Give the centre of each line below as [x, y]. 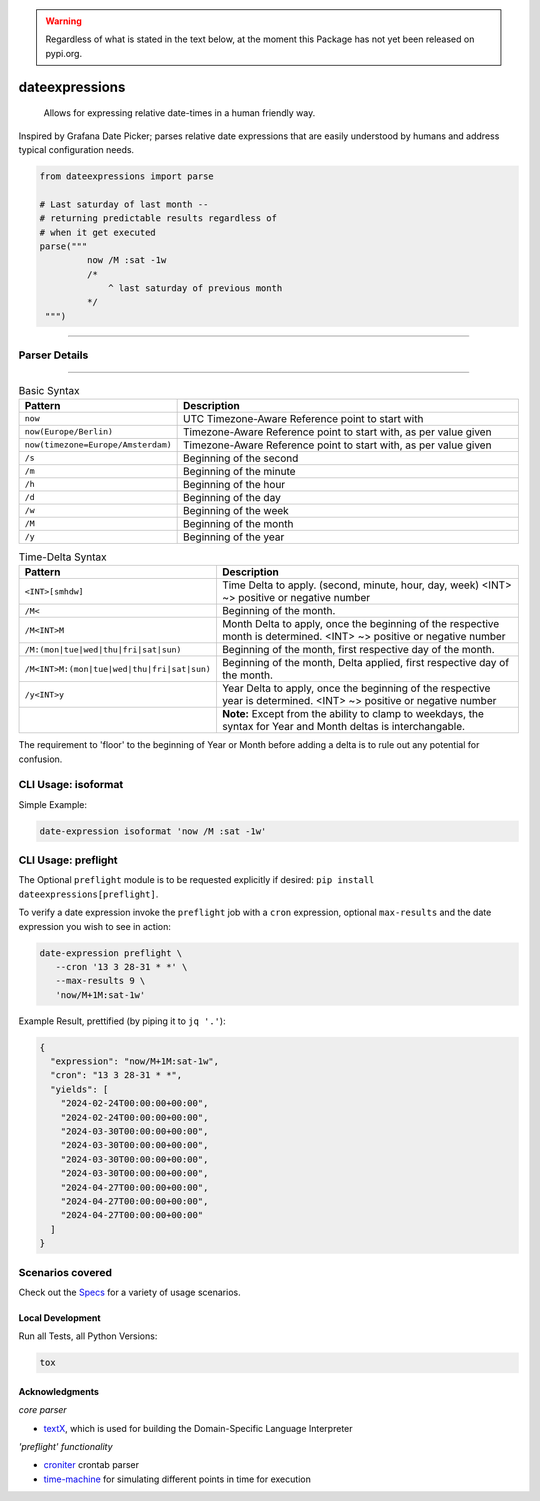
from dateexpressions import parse [126, 176]
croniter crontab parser [91, 1465]
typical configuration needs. [76, 149]
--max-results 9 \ [100, 981]
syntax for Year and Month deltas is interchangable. [343, 727]
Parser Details [53, 355]
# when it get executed [98, 232]
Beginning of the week [236, 510]
